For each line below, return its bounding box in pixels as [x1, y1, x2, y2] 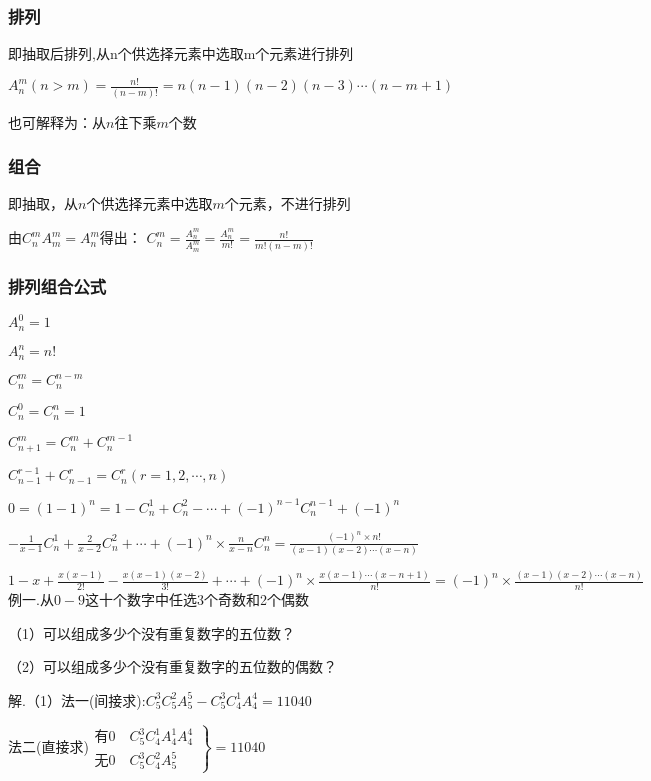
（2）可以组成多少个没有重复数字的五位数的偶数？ [8, 656, 337, 677]
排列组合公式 [8, 273, 107, 298]
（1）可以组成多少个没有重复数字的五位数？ [8, 622, 295, 643]
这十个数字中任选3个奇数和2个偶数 [85, 588, 310, 609]
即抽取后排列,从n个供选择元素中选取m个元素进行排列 [8, 43, 354, 64]
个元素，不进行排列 [224, 193, 351, 214]
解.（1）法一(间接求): [8, 689, 146, 710]
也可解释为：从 [8, 111, 106, 132]
